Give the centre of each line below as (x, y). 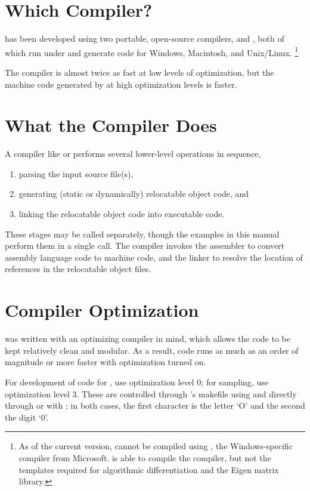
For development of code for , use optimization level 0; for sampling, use (137, 382)
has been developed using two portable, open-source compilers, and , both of (145, 38)
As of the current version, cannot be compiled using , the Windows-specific (156, 446)
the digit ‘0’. (27, 417)
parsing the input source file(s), (76, 173)
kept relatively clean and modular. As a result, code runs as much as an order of (152, 350)
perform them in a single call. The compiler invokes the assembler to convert (145, 245)
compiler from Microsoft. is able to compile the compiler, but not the (145, 457)
